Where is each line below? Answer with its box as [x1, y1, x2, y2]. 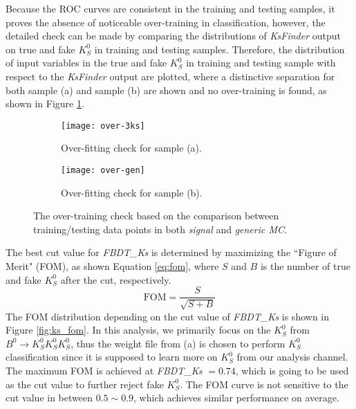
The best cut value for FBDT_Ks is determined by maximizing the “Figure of [6, 245, 337, 260]
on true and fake [6, 42, 75, 56]
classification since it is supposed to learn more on [6, 349, 218, 364]
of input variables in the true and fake [6, 55, 167, 70]
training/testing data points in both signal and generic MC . [33, 221, 287, 236]
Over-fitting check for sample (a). [61, 140, 202, 155]
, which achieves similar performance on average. [133, 390, 339, 405]
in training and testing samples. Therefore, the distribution [94, 42, 345, 56]
